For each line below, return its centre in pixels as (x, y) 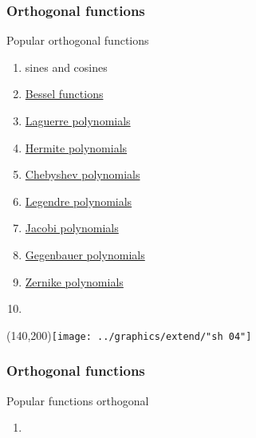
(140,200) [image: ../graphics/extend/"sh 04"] (129, 335)
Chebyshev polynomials (83, 174)
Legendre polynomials (79, 201)
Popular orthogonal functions (78, 40)
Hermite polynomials (76, 147)
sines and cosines (66, 67)
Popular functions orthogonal (78, 400)
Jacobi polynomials (72, 228)
